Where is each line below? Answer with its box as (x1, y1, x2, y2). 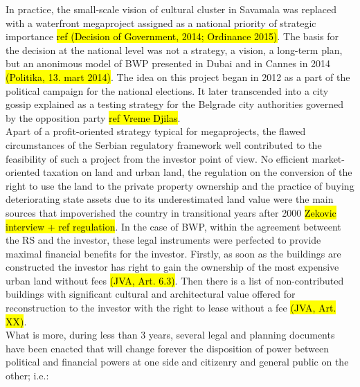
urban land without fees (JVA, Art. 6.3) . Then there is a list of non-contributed (6, 273, 344, 287)
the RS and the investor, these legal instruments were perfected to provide (6, 233, 321, 247)
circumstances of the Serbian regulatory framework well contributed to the (6, 137, 322, 152)
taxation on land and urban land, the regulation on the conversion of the (43, 165, 352, 179)
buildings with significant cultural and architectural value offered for (6, 287, 296, 301)
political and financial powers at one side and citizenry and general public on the (6, 354, 349, 369)
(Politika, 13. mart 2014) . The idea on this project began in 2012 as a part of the (6, 69, 350, 84)
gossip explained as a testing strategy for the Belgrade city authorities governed (6, 97, 344, 111)
